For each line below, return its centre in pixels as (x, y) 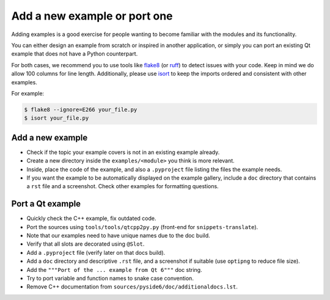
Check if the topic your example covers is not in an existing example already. (123, 152)
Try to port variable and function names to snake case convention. (110, 278)
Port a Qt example (46, 204)
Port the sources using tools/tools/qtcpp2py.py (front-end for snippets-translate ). (142, 227)
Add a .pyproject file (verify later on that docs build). (96, 252)
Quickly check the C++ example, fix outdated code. (91, 218)
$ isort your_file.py (57, 118)
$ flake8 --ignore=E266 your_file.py (81, 109)
